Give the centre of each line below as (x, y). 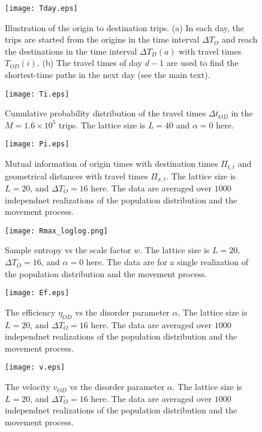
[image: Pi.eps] (37, 144)
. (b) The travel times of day (89, 63)
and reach (240, 39)
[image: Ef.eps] (37, 293)
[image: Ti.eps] (37, 94)
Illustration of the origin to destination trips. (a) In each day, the (124, 27)
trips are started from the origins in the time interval (102, 39)
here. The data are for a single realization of (167, 262)
